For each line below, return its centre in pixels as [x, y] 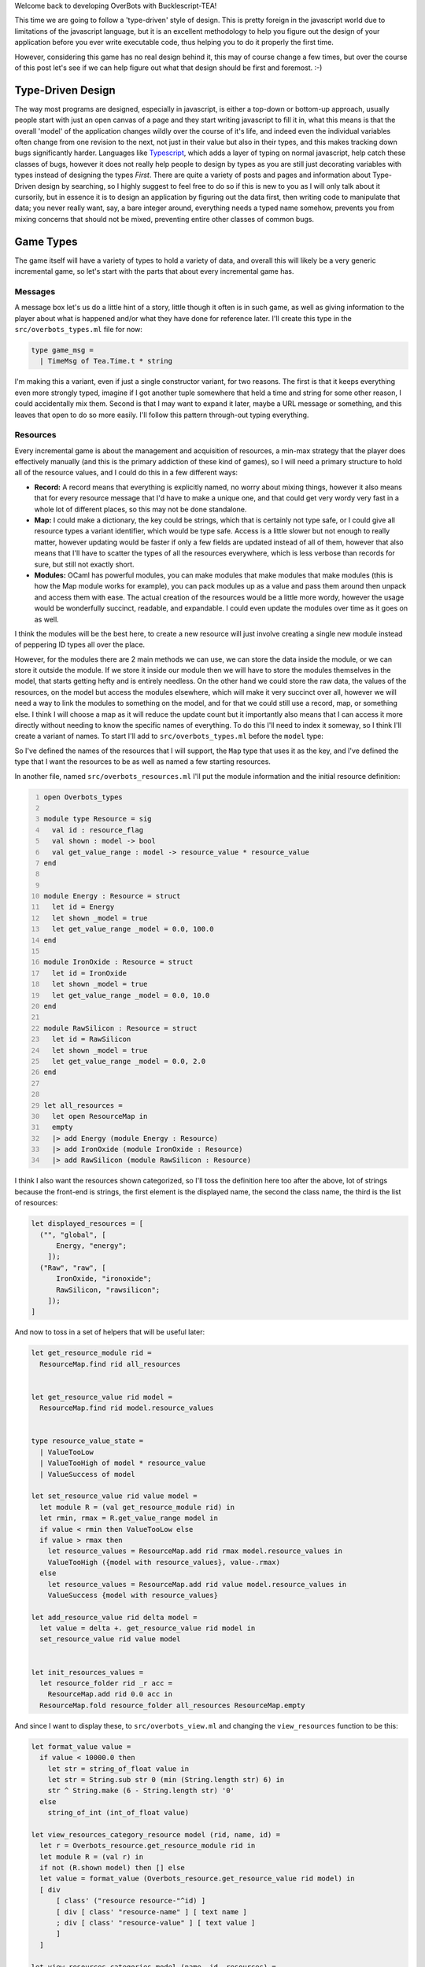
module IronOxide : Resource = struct [118, 962]
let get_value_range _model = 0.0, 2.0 [129, 1061]
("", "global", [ [73, 1234]
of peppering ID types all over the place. [80, 644]
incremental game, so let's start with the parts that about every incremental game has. [154, 271]
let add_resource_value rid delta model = [114, 1617]
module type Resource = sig [98, 819]
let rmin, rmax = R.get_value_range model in [129, 1518]
